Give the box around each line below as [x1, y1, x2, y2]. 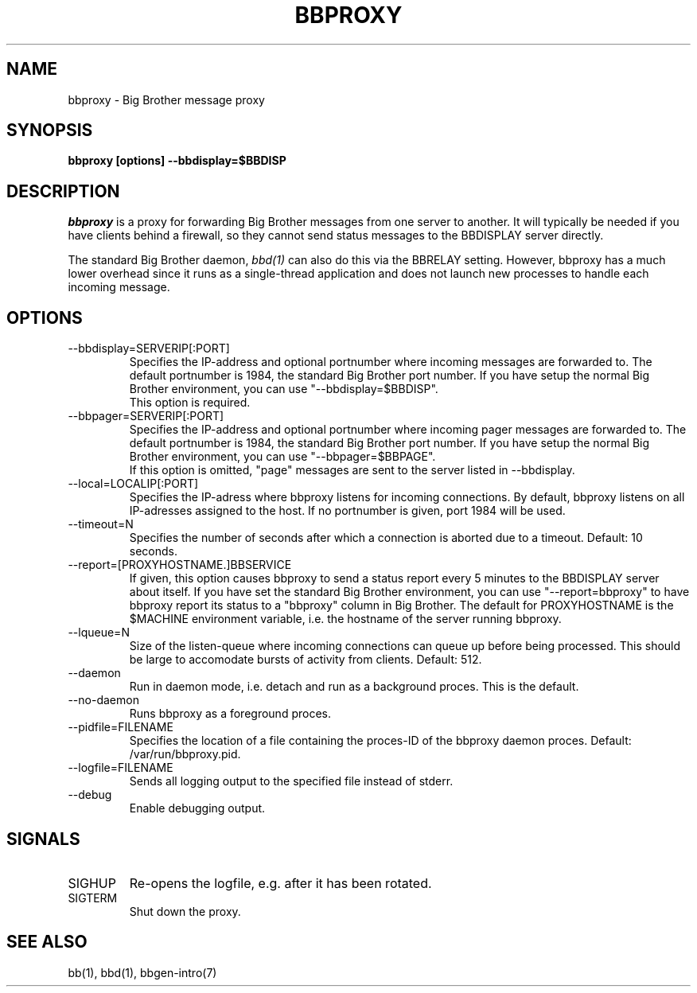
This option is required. [129, 395, 251, 410]
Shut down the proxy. [129, 904, 241, 918]
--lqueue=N [68, 625, 130, 640]
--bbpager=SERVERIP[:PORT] [68, 409, 224, 423]
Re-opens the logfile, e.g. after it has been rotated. [129, 874, 432, 891]
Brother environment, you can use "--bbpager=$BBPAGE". [129, 450, 436, 464]
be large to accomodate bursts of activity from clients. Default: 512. [129, 652, 482, 667]
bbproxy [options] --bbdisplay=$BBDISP [68, 154, 286, 168]
